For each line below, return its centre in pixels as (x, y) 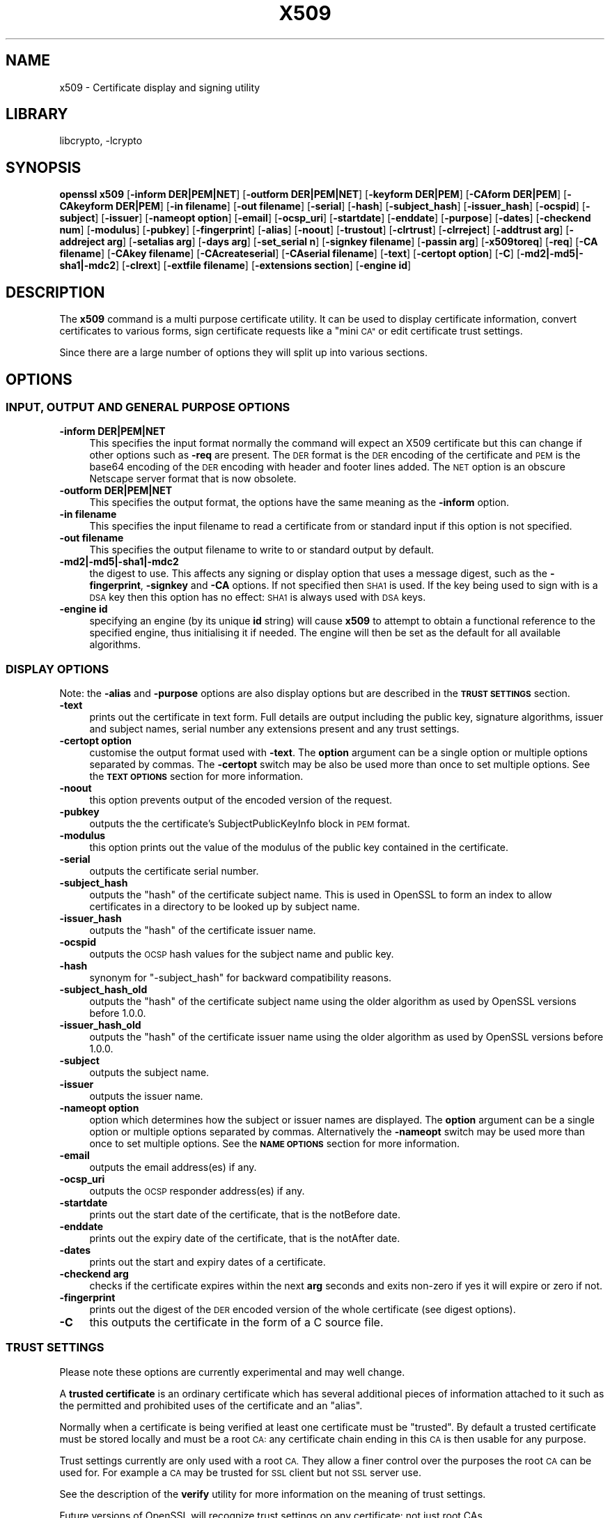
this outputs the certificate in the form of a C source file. (236, 1322)
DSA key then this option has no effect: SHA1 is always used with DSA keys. (258, 597)
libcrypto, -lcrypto (101, 141)
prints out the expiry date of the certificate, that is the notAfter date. (245, 1239)
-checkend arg (94, 1274)
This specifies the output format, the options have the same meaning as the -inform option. (299, 503)
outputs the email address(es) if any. (173, 1167)
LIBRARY (37, 114)
